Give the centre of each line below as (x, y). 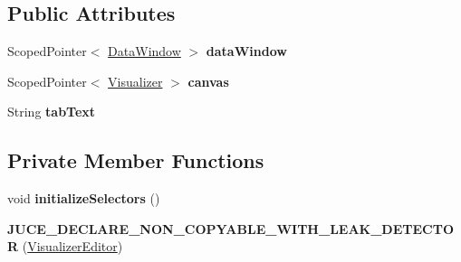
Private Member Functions (136, 160)
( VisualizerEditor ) (72, 246)
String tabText (52, 112)
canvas (208, 81)
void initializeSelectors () (84, 198)
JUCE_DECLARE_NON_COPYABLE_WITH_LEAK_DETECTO (230, 228)
